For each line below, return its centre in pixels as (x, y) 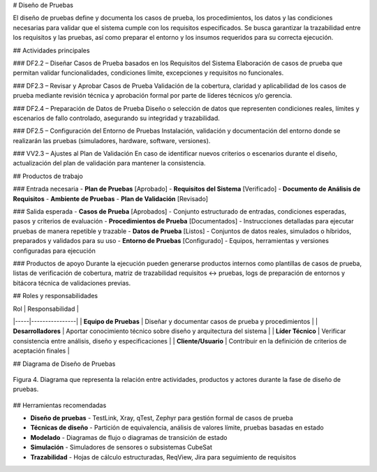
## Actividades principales (51, 50)
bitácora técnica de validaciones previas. (72, 283)
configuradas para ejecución (54, 251)
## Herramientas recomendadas (60, 405)
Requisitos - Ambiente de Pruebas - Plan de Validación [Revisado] (111, 198)
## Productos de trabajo (48, 176)
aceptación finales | (41, 351)
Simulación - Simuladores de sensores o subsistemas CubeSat (121, 448)
